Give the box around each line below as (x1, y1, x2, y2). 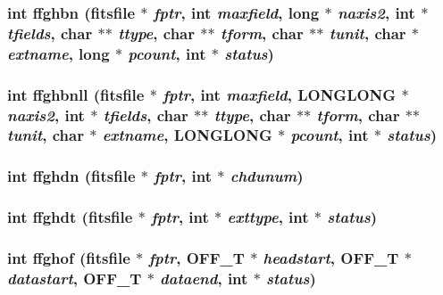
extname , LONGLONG (102, 124, 272, 146)
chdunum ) (230, 165, 304, 187)
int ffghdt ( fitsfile (7, 206, 133, 228)
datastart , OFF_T (7, 266, 142, 289)
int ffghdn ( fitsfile (7, 165, 136, 187)
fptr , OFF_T (148, 246, 245, 268)
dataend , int (160, 266, 248, 289)
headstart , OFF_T (263, 246, 399, 268)
